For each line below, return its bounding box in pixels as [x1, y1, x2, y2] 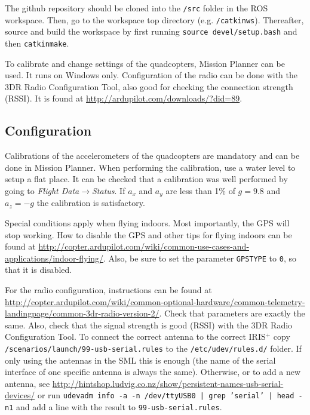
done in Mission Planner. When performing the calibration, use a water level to [5, 161, 296, 173]
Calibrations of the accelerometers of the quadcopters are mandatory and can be [5, 149, 300, 162]
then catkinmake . [5, 36, 69, 49]
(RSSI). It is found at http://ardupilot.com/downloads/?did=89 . [5, 92, 243, 104]
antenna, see [5, 377, 50, 389]
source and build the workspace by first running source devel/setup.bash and [5, 25, 297, 38]
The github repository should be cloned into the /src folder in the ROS [5, 2, 268, 14]
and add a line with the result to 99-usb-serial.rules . [16, 401, 222, 413]
